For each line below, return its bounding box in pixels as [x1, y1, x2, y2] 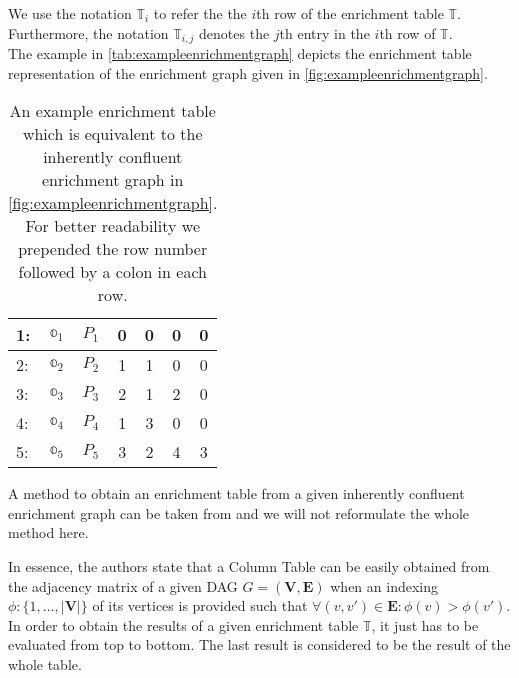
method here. [8, 522, 89, 543]
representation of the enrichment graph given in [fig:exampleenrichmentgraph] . [8, 62, 488, 83]
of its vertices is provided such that [92, 595, 308, 616]
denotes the [199, 22, 270, 43]
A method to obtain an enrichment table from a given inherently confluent [8, 483, 465, 504]
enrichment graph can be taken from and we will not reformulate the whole [8, 502, 470, 523]
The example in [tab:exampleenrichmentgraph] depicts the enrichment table [8, 43, 472, 64]
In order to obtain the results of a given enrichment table [8, 614, 359, 635]
